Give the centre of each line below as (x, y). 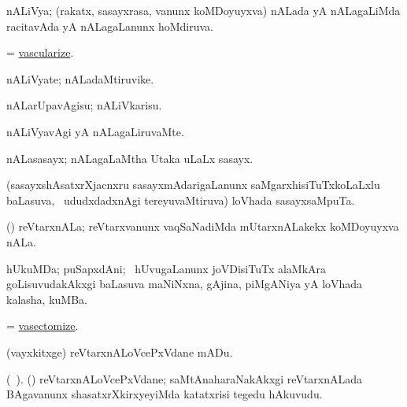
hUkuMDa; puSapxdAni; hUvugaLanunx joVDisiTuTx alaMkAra (166, 268)
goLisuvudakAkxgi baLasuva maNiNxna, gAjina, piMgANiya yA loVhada (185, 284)
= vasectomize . (43, 326)
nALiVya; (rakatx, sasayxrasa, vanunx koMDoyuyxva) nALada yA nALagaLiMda (203, 10)
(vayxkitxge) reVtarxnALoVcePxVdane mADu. (120, 351)
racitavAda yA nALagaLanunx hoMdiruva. (110, 26)
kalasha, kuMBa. (47, 299)
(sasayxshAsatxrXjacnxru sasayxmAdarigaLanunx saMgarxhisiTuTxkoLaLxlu (193, 185)
